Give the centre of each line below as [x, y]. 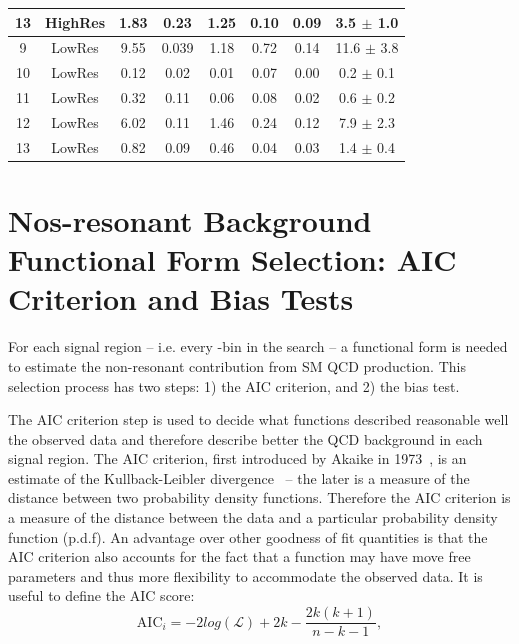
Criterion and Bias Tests [181, 298]
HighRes [75, 21]
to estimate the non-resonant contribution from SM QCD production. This [237, 365]
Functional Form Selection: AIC [232, 259]
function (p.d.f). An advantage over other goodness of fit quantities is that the [248, 536]
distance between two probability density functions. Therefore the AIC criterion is [259, 497]
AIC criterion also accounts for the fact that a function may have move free [239, 556]
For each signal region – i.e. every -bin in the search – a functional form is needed [258, 346]
